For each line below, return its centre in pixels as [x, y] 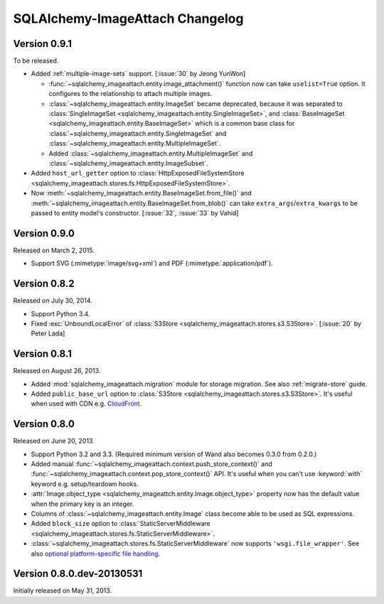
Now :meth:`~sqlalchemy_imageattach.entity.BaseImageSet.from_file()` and [141, 193]
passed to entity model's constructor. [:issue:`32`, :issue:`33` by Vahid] [135, 212]
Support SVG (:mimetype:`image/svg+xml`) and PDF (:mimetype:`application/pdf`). [152, 264]
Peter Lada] [48, 333]
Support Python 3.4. [60, 313]
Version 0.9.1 [43, 44]
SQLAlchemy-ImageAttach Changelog [128, 18]
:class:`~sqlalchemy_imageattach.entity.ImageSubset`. [128, 163]
